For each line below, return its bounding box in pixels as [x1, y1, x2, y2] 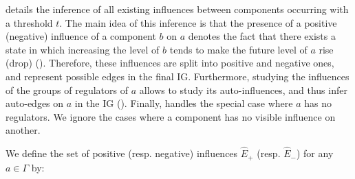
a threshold [6, 15, 53, 29]
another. [6, 123, 41, 137]
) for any [296, 146, 334, 160]
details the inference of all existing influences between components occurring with [6, 2, 349, 16]
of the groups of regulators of [6, 82, 129, 97]
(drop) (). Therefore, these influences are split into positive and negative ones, [6, 56, 334, 70]
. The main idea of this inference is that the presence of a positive [59, 15, 337, 29]
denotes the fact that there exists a [188, 29, 336, 43]
